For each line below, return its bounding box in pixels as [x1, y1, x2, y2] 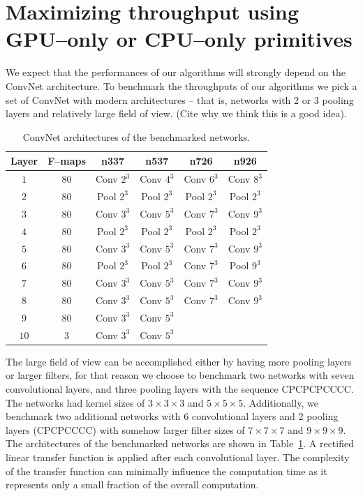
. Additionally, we [243, 395, 318, 409]
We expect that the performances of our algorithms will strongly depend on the [6, 65, 346, 80]
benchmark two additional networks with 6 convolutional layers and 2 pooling [6, 409, 339, 423]
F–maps [47, 153, 86, 168]
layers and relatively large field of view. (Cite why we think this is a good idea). [6, 106, 347, 121]
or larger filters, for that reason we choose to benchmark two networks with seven [6, 368, 355, 382]
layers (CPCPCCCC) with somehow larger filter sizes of [6, 422, 245, 437]
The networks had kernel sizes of [6, 395, 145, 409]
